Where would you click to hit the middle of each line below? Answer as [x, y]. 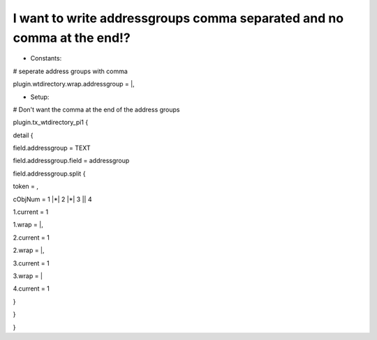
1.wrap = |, [28, 225]
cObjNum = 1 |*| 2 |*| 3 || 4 [52, 199]
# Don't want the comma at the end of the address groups [97, 109]
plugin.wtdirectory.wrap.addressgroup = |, [74, 84]
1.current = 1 [31, 212]
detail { [23, 135]
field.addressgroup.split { [49, 173]
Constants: [46, 59]
